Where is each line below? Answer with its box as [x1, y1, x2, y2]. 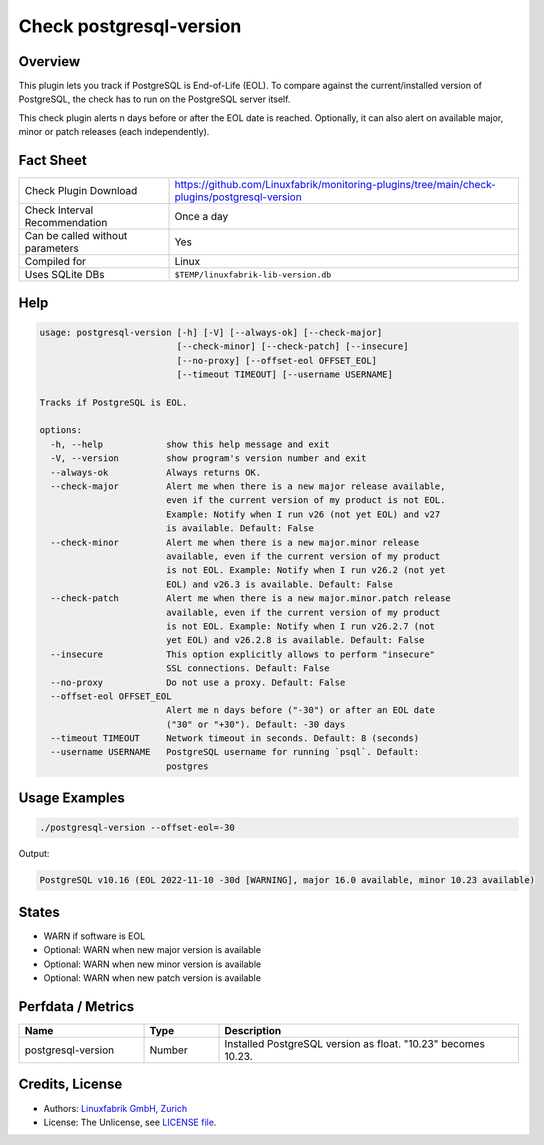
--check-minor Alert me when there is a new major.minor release [50, 536, 420, 548]
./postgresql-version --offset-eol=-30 [39, 822, 235, 834]
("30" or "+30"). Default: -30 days [165, 718, 346, 730]
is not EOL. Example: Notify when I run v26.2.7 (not [165, 620, 435, 632]
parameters [24, 241, 79, 255]
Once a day [174, 210, 229, 224]
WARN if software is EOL [43, 930, 146, 942]
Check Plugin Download [24, 184, 138, 198]
